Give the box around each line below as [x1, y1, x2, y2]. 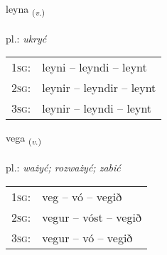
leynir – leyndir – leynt [42, 79, 156, 96]
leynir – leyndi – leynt [42, 100, 152, 117]
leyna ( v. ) [6, 1, 45, 18]
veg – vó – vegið [42, 188, 122, 205]
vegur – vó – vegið [42, 229, 133, 246]
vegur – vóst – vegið [42, 208, 141, 225]
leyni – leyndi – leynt [42, 59, 147, 76]
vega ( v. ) [6, 130, 41, 147]
